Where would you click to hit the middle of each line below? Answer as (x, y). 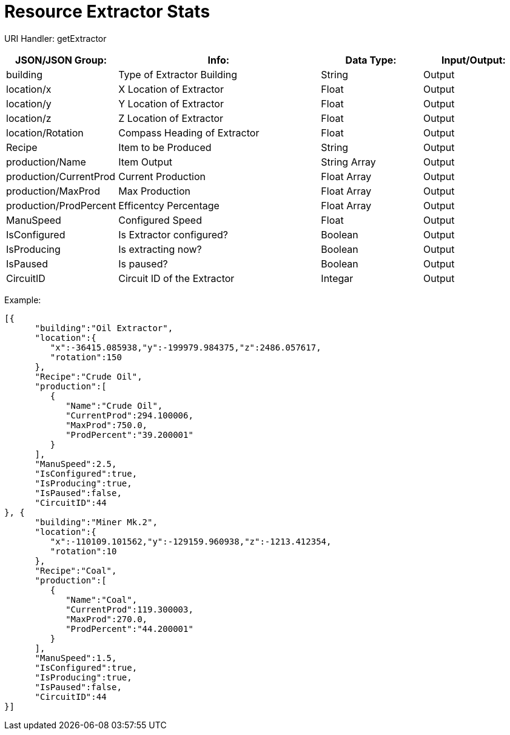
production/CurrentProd (61, 176)
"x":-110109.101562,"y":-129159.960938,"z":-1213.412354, (191, 541)
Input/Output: (473, 60)
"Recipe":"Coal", (76, 570)
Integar (337, 278)
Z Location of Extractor (171, 118)
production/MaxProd (53, 191)
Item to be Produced (165, 147)
